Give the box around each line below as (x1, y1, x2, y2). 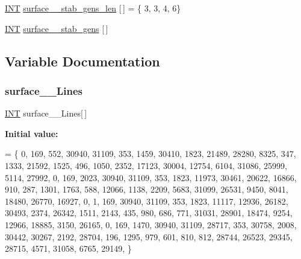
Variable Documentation (5, 51, 160, 70)
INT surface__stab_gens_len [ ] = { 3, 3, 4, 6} (5, 2, 181, 14)
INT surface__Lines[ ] (5, 107, 87, 120)
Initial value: (5, 127, 58, 139)
